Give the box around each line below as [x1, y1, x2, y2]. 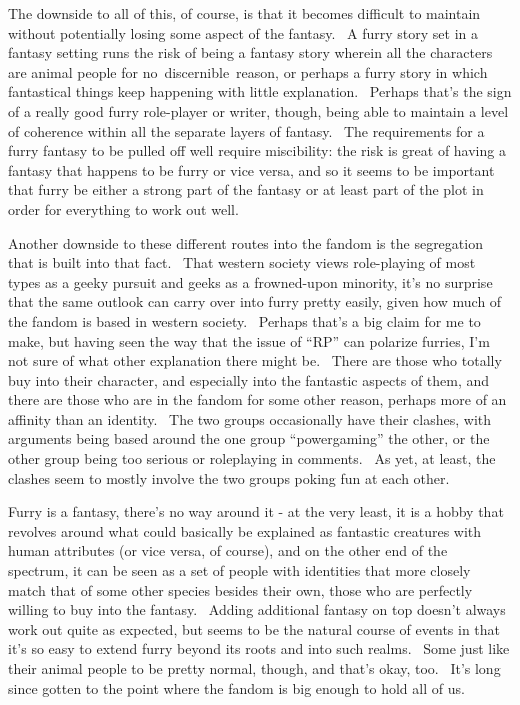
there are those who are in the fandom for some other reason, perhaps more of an [8, 389, 507, 410]
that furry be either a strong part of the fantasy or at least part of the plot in [8, 179, 484, 200]
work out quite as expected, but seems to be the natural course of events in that [8, 618, 501, 639]
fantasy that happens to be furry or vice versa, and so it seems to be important [8, 159, 495, 180]
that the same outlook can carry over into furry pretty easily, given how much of [8, 291, 502, 312]
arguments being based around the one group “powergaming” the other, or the [8, 428, 490, 449]
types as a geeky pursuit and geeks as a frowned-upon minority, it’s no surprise [8, 271, 493, 292]
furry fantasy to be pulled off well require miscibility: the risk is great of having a [8, 140, 506, 161]
